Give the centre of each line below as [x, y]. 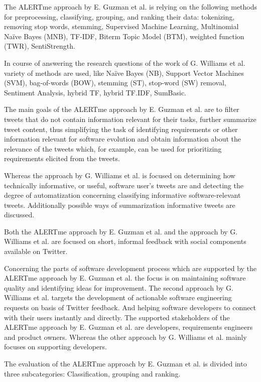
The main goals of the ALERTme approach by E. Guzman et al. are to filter [122, 109]
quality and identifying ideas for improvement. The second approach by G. [119, 287]
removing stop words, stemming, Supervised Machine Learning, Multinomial [121, 26]
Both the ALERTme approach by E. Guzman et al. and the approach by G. [121, 231]
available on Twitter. [36, 251]
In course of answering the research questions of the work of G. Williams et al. [125, 62]
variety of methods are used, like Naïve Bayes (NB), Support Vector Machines [124, 73]
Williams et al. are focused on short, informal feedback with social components [125, 241]
